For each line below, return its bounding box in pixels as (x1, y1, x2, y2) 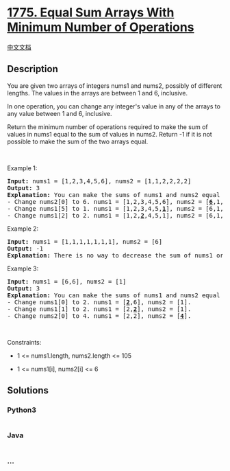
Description (7, 63, 58, 75)
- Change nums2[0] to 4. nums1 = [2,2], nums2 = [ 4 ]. (7, 312, 192, 320)
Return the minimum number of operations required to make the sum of (7, 122, 208, 131)
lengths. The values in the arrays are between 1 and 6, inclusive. (7, 89, 188, 97)
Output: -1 (7, 244, 44, 252)
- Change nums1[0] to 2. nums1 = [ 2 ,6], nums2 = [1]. (7, 298, 192, 306)
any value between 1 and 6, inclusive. (7, 109, 112, 117)
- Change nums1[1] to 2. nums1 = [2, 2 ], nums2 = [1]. (7, 305, 192, 313)
